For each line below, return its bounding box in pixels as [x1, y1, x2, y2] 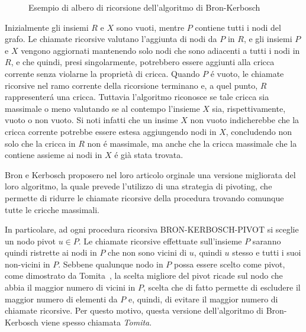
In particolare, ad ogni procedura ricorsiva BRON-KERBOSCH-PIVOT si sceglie [5, 223, 299, 236]
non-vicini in [5, 257, 50, 270]
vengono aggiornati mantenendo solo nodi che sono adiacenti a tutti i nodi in [21, 44, 300, 56]
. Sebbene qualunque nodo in [58, 257, 163, 270]
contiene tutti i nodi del [195, 21, 281, 33]
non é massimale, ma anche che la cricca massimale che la [87, 137, 297, 149]
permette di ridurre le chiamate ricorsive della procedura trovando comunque [5, 191, 284, 204]
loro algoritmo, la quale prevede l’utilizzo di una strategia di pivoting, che [5, 180, 272, 192]
